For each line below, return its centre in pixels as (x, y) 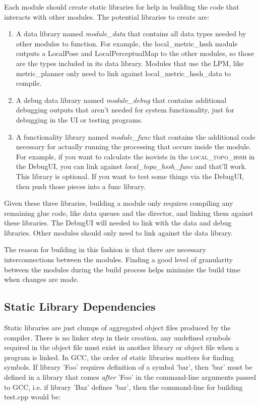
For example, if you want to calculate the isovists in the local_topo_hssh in (135, 156)
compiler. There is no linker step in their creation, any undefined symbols (117, 337)
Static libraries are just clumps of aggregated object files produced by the (117, 328)
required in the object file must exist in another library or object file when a (122, 347)
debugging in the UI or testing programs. (79, 119)
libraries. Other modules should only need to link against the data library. (118, 232)
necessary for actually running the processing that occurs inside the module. (134, 147)
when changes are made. (42, 279)
